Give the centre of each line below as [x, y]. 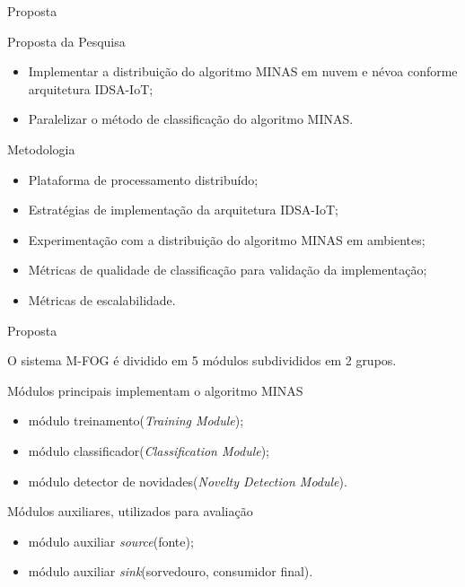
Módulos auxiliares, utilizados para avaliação [130, 511]
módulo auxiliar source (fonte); [111, 541]
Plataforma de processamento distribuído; [143, 179]
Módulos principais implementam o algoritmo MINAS [155, 390]
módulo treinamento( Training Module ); [136, 421]
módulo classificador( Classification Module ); [149, 450]
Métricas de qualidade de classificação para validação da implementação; [228, 270]
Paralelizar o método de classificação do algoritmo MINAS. [191, 119]
